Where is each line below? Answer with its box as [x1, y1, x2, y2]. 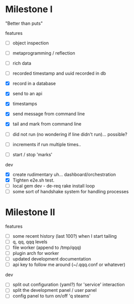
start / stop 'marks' [12, 151, 53, 157]
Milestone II [5, 206, 56, 218]
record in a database [12, 80, 56, 86]
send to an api [12, 91, 42, 97]
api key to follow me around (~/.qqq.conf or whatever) [12, 262, 125, 268]
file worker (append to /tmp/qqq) [12, 244, 81, 250]
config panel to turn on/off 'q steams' [12, 293, 91, 299]
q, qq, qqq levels [12, 239, 48, 245]
